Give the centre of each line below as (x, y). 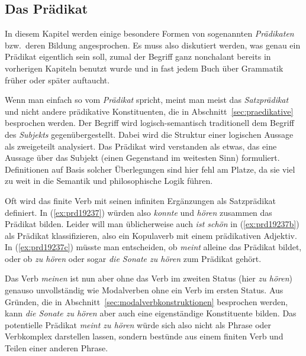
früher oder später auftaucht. (57, 80)
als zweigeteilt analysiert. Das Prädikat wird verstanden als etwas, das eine (141, 146)
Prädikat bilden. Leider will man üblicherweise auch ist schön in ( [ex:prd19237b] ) (152, 224)
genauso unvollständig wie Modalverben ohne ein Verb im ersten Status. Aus (144, 290)
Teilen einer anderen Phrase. (57, 348)
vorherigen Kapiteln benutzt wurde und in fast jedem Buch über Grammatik (144, 68)
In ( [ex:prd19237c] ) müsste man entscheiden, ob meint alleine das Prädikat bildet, (153, 247)
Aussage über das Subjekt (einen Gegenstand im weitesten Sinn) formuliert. (142, 158)
